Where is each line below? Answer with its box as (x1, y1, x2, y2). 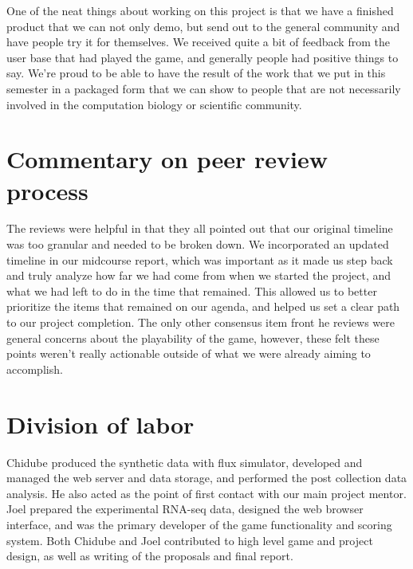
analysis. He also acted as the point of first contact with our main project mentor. (6, 485, 407, 501)
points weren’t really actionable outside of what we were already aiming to (6, 345, 371, 362)
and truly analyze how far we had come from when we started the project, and (6, 267, 391, 284)
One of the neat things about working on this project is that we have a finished (6, 2, 394, 18)
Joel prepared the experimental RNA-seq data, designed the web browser (6, 500, 364, 517)
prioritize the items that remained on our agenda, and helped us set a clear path (6, 298, 400, 315)
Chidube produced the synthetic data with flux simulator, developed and (6, 453, 363, 470)
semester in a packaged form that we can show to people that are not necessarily (6, 80, 401, 96)
